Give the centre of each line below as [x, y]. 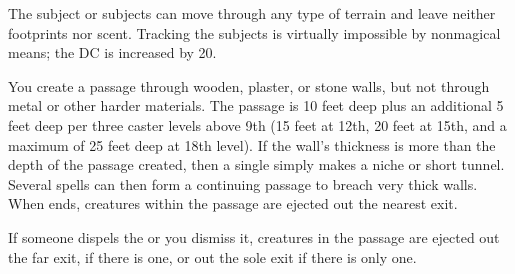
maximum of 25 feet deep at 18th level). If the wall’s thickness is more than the [252, 144]
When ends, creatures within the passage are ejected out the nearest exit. [233, 203]
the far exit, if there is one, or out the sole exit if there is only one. [212, 256]
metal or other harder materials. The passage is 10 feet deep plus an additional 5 [256, 105]
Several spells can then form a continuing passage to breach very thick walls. [243, 183]
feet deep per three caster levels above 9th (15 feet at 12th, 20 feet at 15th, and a [257, 124]
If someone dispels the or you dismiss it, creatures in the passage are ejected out [254, 236]
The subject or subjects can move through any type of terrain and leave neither [252, 13]
